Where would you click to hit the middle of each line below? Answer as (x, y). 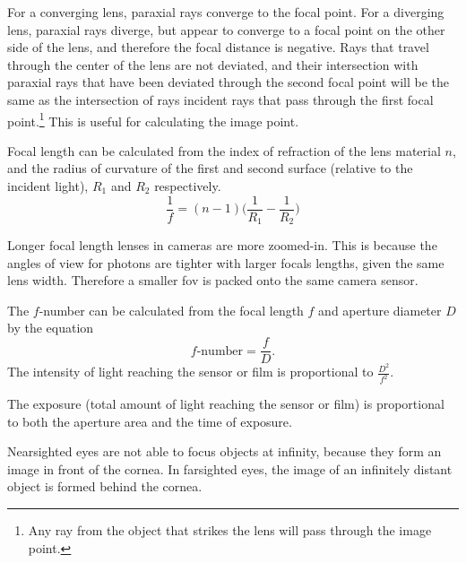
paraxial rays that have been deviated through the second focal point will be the (229, 82)
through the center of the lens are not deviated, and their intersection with (213, 64)
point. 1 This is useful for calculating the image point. (153, 119)
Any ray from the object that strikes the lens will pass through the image (230, 530)
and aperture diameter (380, 310)
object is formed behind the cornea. (105, 486)
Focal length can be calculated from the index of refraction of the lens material (224, 150)
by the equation (51, 328)
